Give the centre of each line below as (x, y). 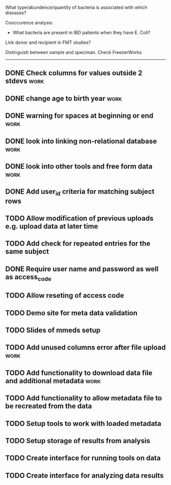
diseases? (16, 13)
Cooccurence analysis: (29, 23)
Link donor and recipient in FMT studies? (48, 42)
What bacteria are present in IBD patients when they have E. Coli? (81, 32)
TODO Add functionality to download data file (79, 373)
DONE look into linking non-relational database (81, 141)
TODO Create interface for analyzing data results (84, 476)
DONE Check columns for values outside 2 (74, 73)
